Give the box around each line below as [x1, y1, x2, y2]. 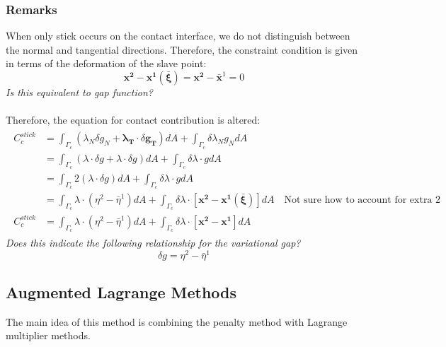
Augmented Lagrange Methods [6, 281, 237, 302]
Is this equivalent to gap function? [6, 85, 153, 99]
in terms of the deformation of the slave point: [6, 56, 207, 71]
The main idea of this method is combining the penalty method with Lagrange [6, 314, 348, 329]
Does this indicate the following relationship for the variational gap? [6, 235, 301, 249]
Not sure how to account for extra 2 [284, 195, 441, 206]
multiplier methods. [6, 328, 91, 343]
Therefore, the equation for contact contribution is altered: [6, 112, 261, 127]
